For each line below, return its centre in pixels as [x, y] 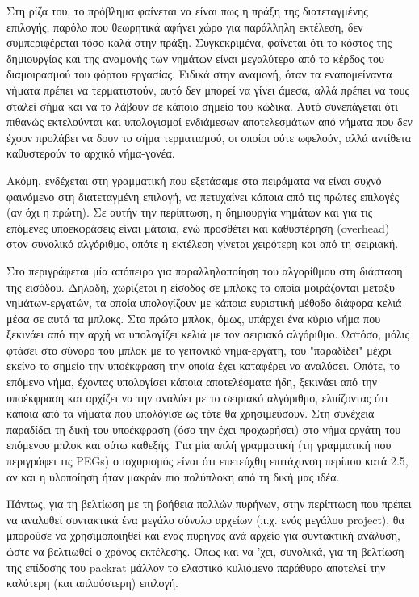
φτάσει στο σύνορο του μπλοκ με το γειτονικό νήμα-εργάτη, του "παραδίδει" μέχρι [199, 349]
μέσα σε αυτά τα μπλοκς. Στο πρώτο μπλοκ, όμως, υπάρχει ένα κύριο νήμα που [194, 318]
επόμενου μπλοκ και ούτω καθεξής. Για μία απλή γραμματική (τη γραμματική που [199, 445]
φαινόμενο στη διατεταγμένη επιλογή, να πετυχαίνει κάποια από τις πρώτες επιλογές [203, 196]
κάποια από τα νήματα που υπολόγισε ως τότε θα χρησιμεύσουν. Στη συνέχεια [191, 413]
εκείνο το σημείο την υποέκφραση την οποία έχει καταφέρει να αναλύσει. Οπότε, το [203, 366]
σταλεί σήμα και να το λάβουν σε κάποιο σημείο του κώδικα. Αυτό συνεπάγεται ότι [202, 105]
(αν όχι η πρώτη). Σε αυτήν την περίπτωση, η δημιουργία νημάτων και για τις [190, 212]
